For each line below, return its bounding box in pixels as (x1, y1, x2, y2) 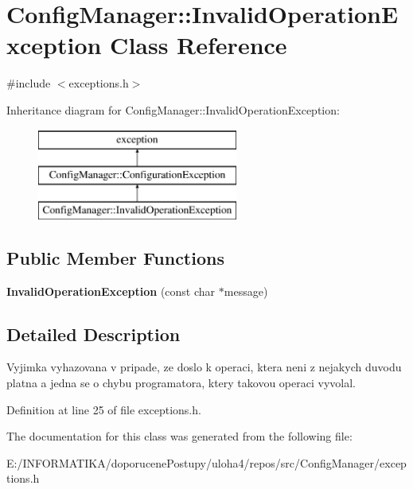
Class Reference (110, 29, 287, 61)
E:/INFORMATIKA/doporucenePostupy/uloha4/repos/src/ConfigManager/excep (6, 454, 407, 471)
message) (224, 282, 268, 299)
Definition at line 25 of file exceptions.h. (6, 401, 201, 417)
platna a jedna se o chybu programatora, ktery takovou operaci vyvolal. (6, 375, 356, 391)
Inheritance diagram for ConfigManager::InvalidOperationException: (6, 101, 340, 118)
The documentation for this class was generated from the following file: (6, 428, 353, 444)
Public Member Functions (6, 245, 224, 270)
